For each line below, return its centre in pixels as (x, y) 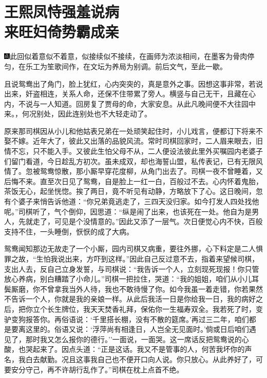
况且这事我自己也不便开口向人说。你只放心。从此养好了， (158, 359)
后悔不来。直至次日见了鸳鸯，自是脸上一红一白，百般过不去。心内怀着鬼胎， (133, 181)
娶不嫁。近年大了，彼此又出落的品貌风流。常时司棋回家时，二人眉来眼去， (130, 141)
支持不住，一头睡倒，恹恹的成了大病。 (69, 231)
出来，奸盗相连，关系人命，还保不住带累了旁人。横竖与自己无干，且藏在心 (130, 94)
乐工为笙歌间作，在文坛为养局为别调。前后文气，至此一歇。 (126, 66)
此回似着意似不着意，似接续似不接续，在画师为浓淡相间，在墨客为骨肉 (129, 56)
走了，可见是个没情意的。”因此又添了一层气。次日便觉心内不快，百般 (148, 221)
